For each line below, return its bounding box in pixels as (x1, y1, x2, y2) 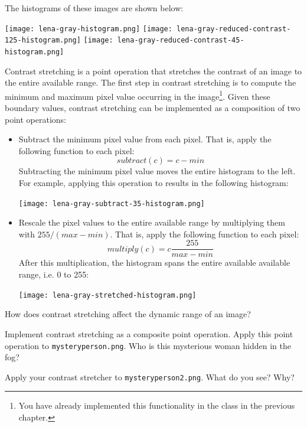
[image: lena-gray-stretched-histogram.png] (18, 291, 197, 299)
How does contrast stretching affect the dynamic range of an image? (5, 308, 251, 320)
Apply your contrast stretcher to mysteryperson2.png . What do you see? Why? (5, 370, 295, 383)
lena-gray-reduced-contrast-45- (117, 36, 244, 45)
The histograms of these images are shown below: (5, 2, 184, 14)
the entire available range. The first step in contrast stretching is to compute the (5, 76, 296, 89)
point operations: (5, 113, 66, 125)
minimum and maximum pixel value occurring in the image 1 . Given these (5, 88, 270, 102)
